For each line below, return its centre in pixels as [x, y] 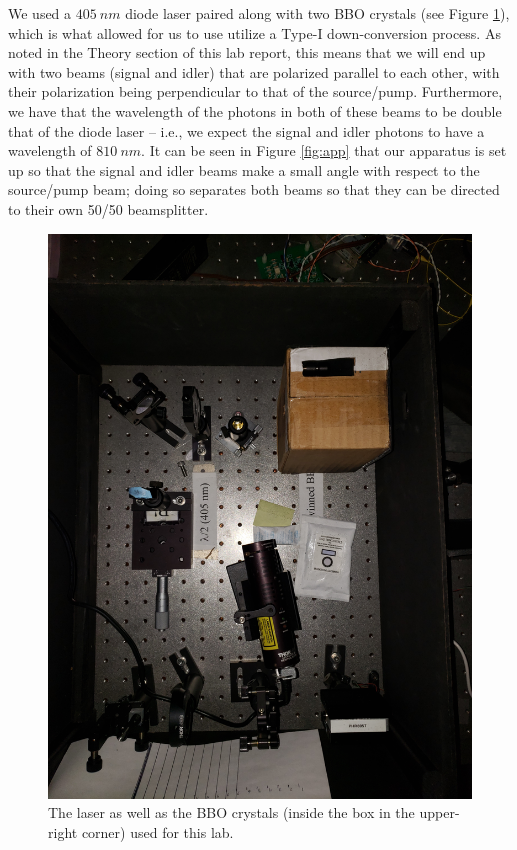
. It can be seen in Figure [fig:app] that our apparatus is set [324, 150]
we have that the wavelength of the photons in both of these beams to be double [255, 110]
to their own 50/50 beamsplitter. [108, 208]
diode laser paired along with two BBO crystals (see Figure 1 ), [317, 13]
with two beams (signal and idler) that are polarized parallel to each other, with [254, 71]
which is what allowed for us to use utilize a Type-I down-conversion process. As [254, 32]
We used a [40, 13]
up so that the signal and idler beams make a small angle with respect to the [244, 169]
